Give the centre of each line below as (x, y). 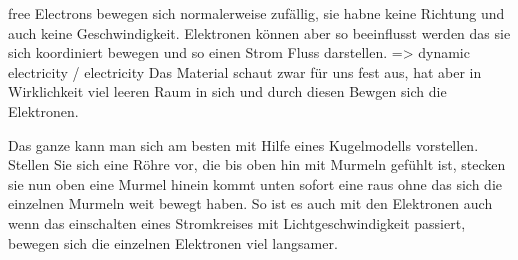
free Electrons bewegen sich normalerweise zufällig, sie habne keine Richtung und (256, 13)
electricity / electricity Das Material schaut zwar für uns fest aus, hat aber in (245, 71)
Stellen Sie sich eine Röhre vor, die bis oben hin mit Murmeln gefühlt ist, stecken (257, 164)
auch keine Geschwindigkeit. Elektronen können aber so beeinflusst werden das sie (259, 32)
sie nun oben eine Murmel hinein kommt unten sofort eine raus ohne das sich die (255, 183)
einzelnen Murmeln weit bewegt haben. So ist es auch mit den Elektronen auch (250, 203)
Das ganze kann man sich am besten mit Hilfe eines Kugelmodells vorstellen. (243, 144)
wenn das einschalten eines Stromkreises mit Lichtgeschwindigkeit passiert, (237, 222)
